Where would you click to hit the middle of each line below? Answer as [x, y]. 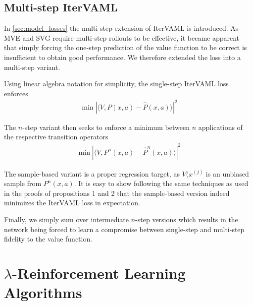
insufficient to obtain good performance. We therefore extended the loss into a [122, 57]
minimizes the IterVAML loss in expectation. [72, 203]
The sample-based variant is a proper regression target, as [92, 173]
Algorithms [43, 292]
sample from [23, 183]
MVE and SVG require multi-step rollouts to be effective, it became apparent [122, 37]
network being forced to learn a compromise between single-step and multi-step [124, 229]
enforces [16, 93]
